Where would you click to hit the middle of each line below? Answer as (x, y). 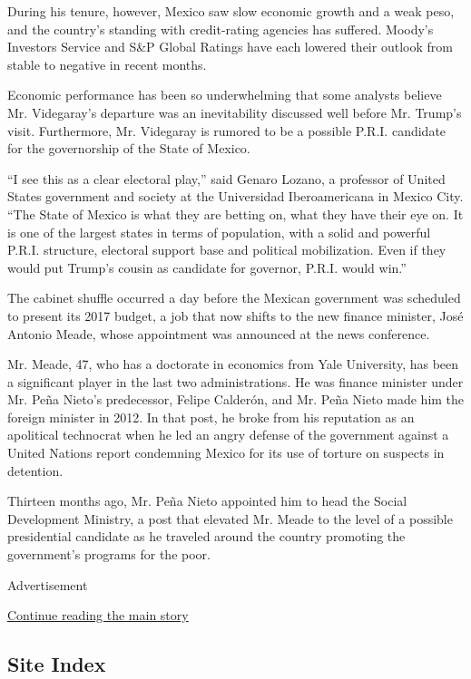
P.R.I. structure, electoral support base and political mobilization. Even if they (227, 250)
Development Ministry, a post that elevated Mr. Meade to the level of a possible (230, 518)
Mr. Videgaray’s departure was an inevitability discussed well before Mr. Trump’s (235, 112)
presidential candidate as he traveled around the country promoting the (206, 536)
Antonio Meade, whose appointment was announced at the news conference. (219, 333)
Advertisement (48, 584)
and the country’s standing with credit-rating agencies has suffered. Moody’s (221, 29)
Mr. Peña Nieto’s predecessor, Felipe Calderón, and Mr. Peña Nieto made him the (236, 399)
